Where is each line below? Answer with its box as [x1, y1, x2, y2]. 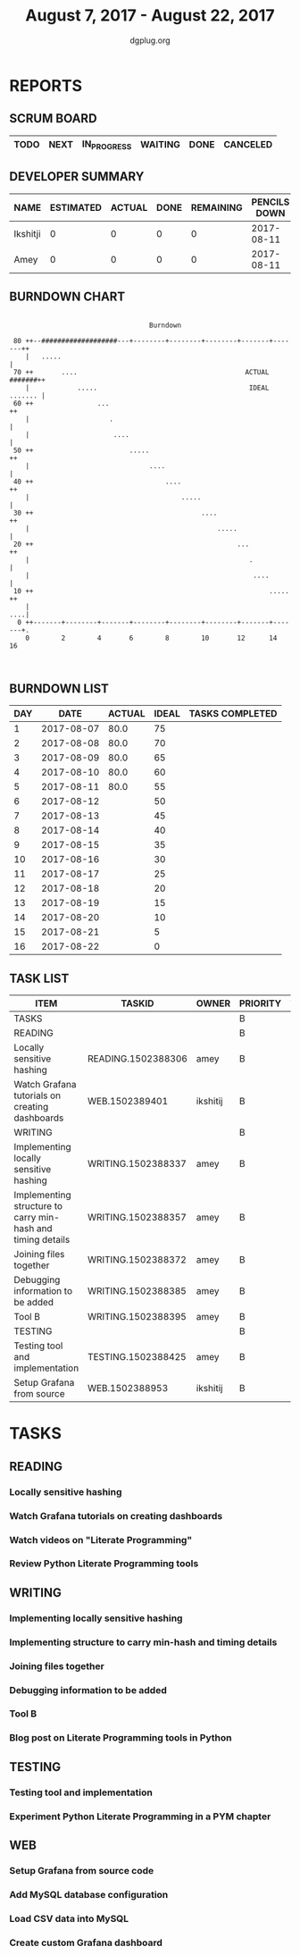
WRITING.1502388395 [87, 1311, 187, 1323]
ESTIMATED [49, 201, 103, 214]
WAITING [139, 138, 181, 151]
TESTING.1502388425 [87, 1351, 187, 1363]
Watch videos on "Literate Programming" [9, 1533, 193, 1546]
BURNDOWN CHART [9, 289, 126, 305]
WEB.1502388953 [87, 1382, 169, 1395]
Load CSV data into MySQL [9, 1912, 129, 1925]
